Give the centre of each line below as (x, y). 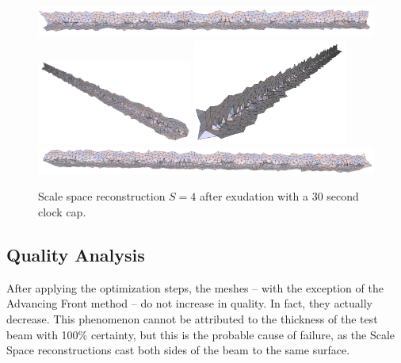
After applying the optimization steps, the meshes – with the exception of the (195, 287)
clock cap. (62, 211)
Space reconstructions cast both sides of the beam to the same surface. (178, 350)
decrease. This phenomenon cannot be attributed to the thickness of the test (192, 318)
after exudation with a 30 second (279, 196)
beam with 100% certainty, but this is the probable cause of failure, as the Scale (201, 334)
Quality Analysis (76, 254)
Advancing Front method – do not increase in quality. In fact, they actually (189, 303)
